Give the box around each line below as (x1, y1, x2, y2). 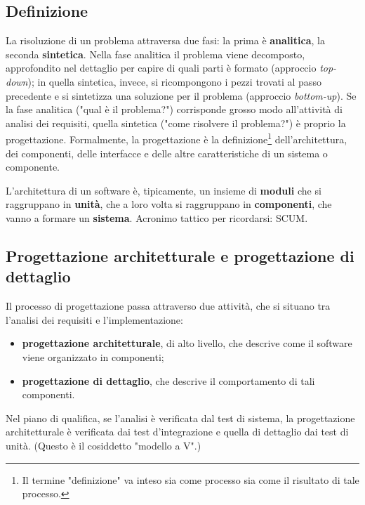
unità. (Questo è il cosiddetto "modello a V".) (6, 438, 201, 452)
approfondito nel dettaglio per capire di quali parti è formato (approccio (6, 60, 317, 75)
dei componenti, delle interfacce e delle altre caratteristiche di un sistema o (6, 145, 328, 160)
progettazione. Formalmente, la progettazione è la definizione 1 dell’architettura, (6, 130, 347, 147)
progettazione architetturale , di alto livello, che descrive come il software (22, 336, 352, 350)
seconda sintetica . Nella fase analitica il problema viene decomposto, (6, 46, 305, 61)
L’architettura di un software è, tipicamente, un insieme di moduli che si (6, 183, 321, 197)
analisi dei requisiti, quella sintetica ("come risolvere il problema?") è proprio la (6, 115, 346, 130)
